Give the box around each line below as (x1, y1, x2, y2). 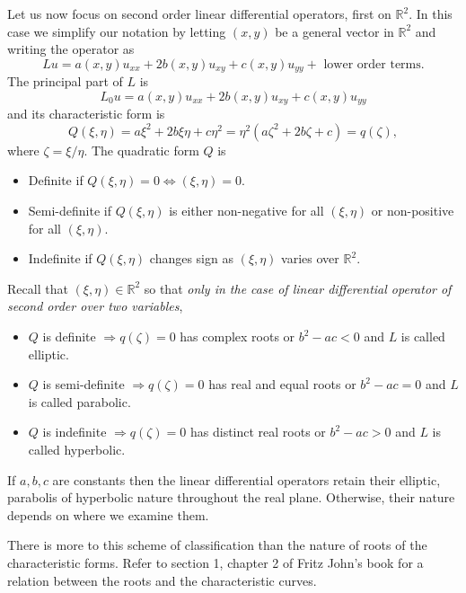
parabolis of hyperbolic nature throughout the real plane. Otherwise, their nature (7, 488, 455, 507)
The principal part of (7, 72, 123, 91)
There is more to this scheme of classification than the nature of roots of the (7, 535, 427, 554)
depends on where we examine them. (7, 505, 209, 524)
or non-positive (371, 201, 454, 220)
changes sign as (149, 249, 233, 268)
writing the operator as (7, 40, 135, 58)
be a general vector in (275, 22, 394, 40)
